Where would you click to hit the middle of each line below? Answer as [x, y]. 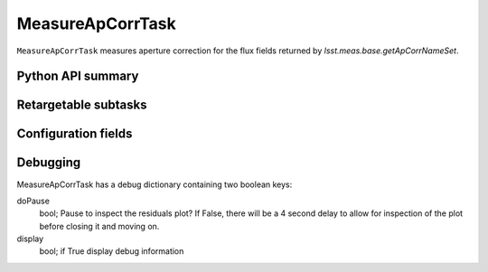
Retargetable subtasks [82, 105]
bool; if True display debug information [112, 251]
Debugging [49, 163]
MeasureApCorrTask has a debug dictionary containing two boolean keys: [155, 184]
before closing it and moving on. [99, 226]
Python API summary [78, 76]
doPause [33, 201]
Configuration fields [75, 134]
